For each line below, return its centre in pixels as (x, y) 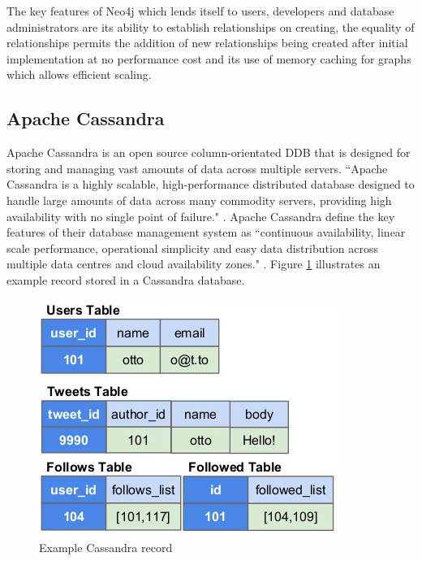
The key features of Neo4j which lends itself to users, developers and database (200, 11)
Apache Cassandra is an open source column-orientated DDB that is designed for (209, 152)
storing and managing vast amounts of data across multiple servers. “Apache (197, 168)
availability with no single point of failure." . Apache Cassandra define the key (201, 216)
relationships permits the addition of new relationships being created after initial (207, 43)
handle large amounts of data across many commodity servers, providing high (199, 200)
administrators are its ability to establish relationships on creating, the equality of (211, 26)
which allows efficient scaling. (79, 74)
